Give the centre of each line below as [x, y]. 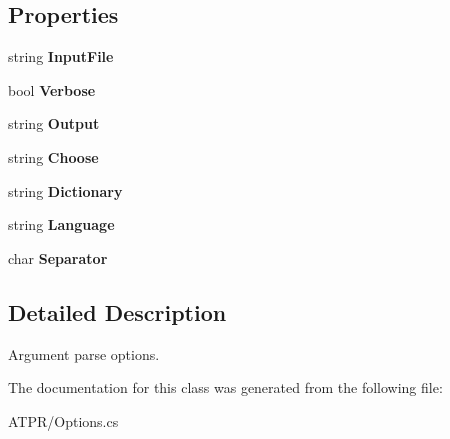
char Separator [58, 257]
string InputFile [61, 56]
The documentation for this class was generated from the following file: [225, 387]
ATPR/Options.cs [63, 420]
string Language [61, 224]
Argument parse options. [84, 353]
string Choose [53, 156]
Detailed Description [117, 311]
